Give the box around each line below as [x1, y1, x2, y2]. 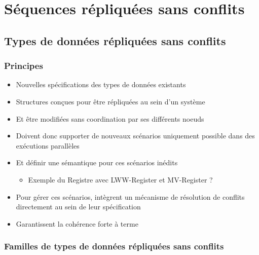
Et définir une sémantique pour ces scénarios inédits [16, 157, 178, 168]
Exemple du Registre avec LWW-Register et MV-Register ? [28, 174, 213, 185]
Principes [4, 59, 43, 72]
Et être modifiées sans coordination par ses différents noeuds [16, 113, 204, 124]
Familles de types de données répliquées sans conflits [4, 240, 224, 252]
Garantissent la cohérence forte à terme [16, 218, 138, 229]
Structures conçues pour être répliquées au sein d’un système [16, 96, 205, 106]
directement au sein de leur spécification [16, 201, 141, 212]
